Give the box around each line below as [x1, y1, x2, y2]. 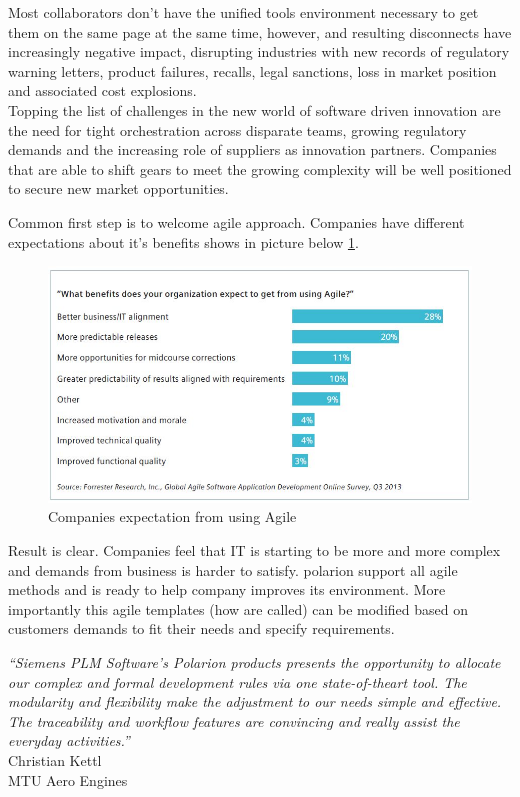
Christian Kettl [8, 749, 102, 770]
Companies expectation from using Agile [48, 506, 297, 527]
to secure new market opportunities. [8, 178, 229, 199]
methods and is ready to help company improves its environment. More [8, 579, 446, 600]
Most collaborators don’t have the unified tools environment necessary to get [8, 2, 479, 22]
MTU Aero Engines [8, 769, 128, 790]
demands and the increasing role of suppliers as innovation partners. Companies [8, 139, 497, 160]
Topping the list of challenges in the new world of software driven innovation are [8, 99, 501, 120]
